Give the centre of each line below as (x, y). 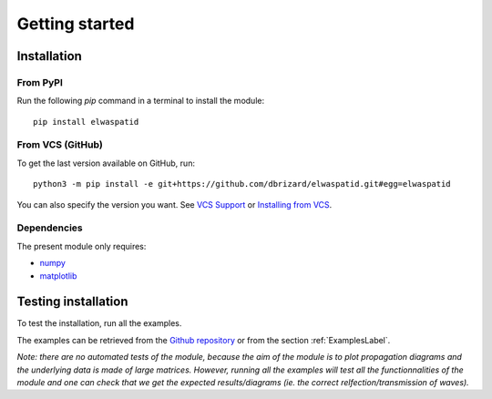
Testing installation (72, 302)
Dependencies (50, 228)
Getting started (76, 24)
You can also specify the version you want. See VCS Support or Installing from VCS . (174, 204)
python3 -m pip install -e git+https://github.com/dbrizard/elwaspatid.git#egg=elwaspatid (242, 184)
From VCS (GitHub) (60, 145)
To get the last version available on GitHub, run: (106, 163)
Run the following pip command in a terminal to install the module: (140, 101)
